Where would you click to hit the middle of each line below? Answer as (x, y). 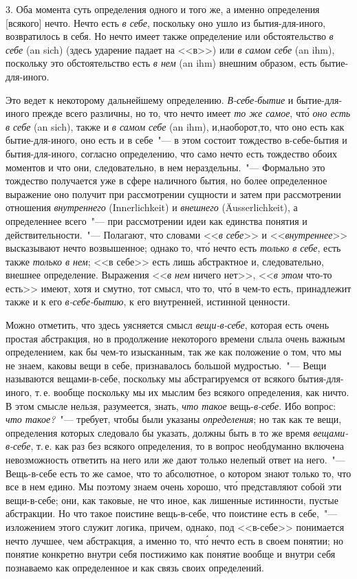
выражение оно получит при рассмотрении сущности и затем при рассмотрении (173, 194)
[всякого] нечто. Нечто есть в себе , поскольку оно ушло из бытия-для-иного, (166, 22)
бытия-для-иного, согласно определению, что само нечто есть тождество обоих (172, 153)
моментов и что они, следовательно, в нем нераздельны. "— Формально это (165, 167)
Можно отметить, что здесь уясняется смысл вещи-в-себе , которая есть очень (167, 325)
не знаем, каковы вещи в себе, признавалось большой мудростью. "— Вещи (166, 365)
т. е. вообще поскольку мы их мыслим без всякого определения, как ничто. (192, 392)
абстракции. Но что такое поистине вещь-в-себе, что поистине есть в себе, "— (172, 513)
